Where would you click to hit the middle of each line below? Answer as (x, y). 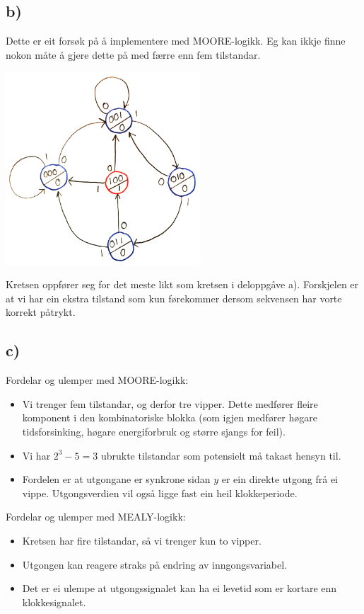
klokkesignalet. (54, 602)
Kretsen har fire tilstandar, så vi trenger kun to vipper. (142, 540)
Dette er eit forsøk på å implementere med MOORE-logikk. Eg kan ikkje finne (176, 41)
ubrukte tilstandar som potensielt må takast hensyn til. (221, 455)
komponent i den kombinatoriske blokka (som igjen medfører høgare (170, 417)
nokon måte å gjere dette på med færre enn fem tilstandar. (133, 54)
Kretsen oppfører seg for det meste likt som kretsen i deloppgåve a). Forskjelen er (182, 284)
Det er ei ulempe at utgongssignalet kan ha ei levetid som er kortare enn (180, 588)
